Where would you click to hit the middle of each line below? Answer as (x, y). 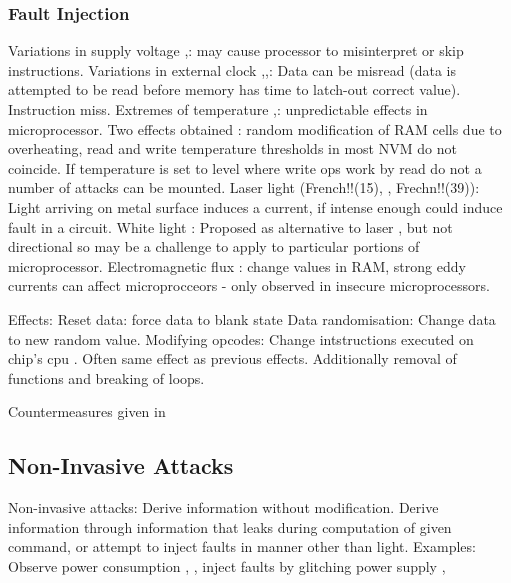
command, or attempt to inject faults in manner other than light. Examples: (242, 546)
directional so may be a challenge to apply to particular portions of (214, 246)
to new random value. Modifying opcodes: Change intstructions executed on (241, 338)
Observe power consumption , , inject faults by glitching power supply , (227, 565)
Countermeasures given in (87, 411)
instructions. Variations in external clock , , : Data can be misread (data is (232, 69)
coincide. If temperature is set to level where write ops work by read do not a (245, 167)
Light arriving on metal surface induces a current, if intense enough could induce (255, 206)
